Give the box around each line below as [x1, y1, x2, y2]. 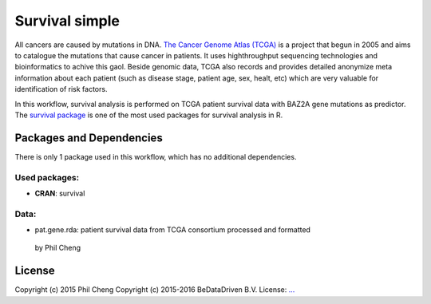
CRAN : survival [34, 188, 85, 198]
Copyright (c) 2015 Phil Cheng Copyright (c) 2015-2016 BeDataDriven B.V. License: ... [14, 285, 295, 294]
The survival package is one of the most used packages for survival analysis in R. [14, 110, 283, 120]
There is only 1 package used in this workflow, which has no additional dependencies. [14, 152, 297, 161]
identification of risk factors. [14, 85, 108, 94]
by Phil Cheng [34, 243, 81, 253]
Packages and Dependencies [14, 131, 163, 144]
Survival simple [14, 12, 120, 30]
